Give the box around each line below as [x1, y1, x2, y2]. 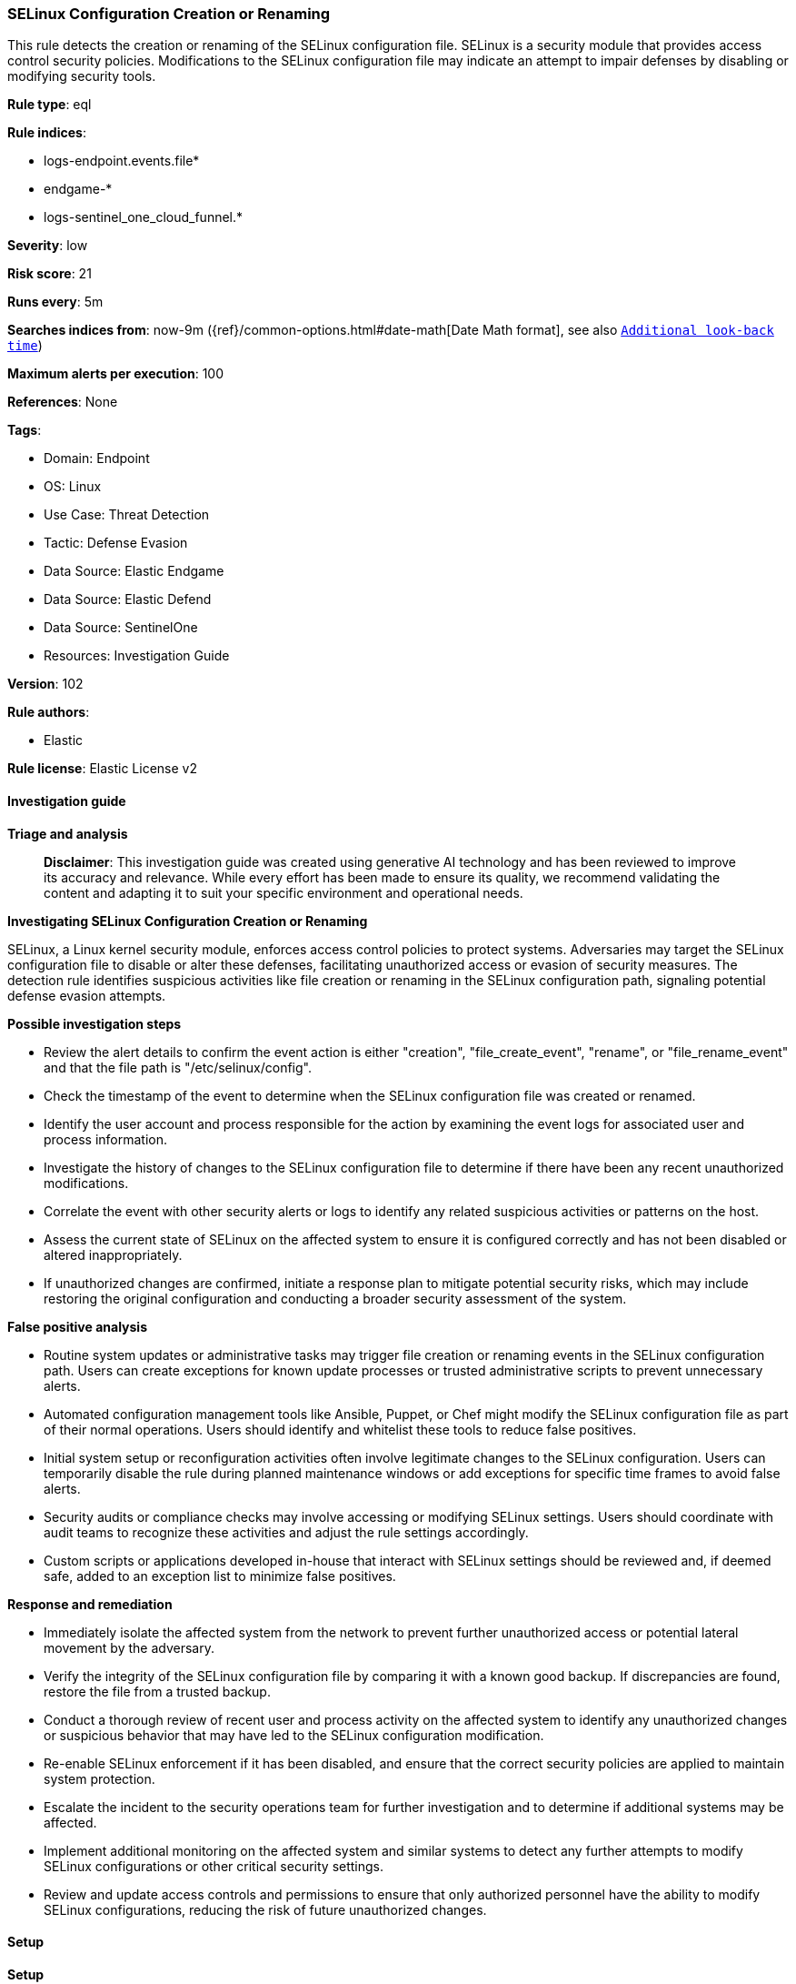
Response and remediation [7, 1596, 173, 1612]
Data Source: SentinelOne [44, 619, 198, 636]
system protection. [44, 1770, 155, 1787]
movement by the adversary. [44, 1639, 214, 1656]
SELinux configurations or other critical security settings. [44, 1858, 384, 1874]
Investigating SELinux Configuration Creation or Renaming [7, 912, 368, 929]
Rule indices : [7, 125, 86, 141]
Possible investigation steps [7, 1015, 182, 1032]
